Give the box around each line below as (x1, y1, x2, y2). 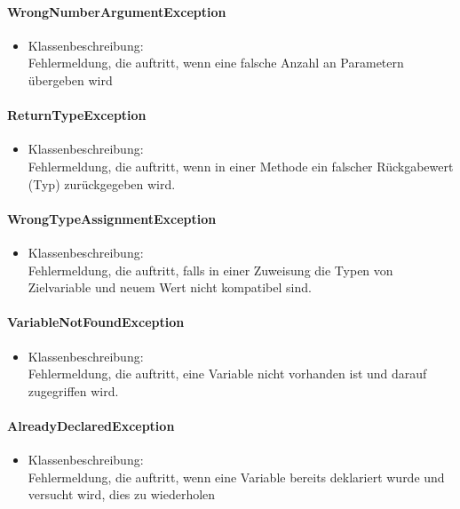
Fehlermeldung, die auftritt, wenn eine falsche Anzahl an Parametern (28, 53, 404, 72)
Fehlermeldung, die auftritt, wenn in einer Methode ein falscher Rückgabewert (28, 156, 454, 175)
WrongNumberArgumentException (7, 2, 226, 20)
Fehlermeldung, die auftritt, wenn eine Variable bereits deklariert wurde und (28, 467, 445, 486)
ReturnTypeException (7, 106, 147, 124)
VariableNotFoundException (7, 313, 185, 331)
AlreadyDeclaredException (7, 416, 175, 434)
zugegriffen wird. (28, 381, 119, 400)
